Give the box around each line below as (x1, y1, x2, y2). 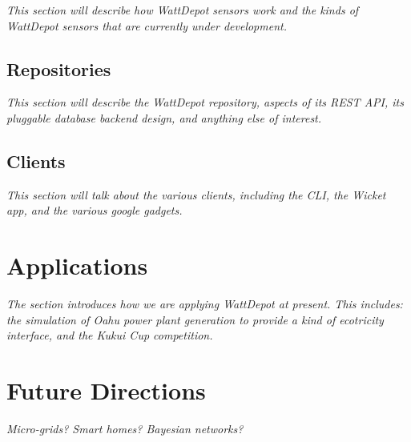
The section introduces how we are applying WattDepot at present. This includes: (6, 295, 403, 312)
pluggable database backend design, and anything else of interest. (6, 109, 322, 126)
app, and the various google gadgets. (6, 202, 183, 219)
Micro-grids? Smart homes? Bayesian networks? (6, 420, 244, 436)
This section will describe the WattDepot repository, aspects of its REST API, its (6, 94, 404, 110)
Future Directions (6, 374, 206, 407)
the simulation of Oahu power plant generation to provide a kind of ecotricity (6, 311, 384, 327)
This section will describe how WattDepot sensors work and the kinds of (6, 2, 359, 18)
